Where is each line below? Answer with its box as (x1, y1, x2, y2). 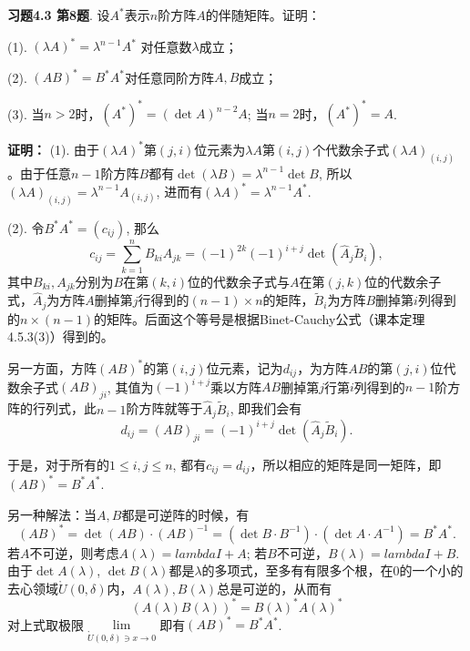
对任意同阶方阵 (124, 67, 214, 86)
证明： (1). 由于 (7, 139, 100, 158)
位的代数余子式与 (188, 271, 291, 290)
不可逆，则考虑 (29, 543, 119, 562)
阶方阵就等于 (126, 399, 203, 418)
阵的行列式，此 (7, 399, 97, 418)
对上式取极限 (7, 615, 84, 634)
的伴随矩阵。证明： (205, 5, 321, 24)
